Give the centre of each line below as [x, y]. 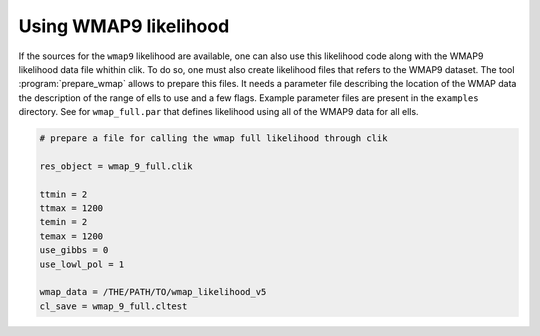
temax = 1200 [71, 236]
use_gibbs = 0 [74, 250]
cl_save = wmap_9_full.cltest [113, 306]
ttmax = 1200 [71, 208]
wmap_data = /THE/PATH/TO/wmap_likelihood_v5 [153, 292]
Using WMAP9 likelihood [124, 26]
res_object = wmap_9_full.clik [116, 166]
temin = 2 [63, 222]
